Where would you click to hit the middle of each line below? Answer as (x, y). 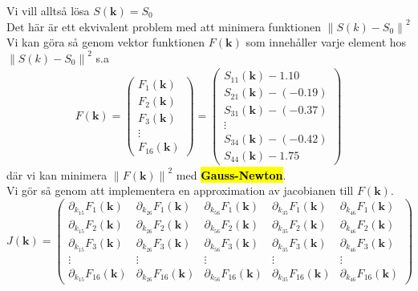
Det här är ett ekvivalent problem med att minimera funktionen (164, 26)
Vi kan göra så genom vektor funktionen (106, 42)
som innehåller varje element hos (326, 42)
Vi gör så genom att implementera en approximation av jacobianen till (180, 190)
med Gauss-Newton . (231, 174)
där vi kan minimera (57, 174)
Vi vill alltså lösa (48, 10)
